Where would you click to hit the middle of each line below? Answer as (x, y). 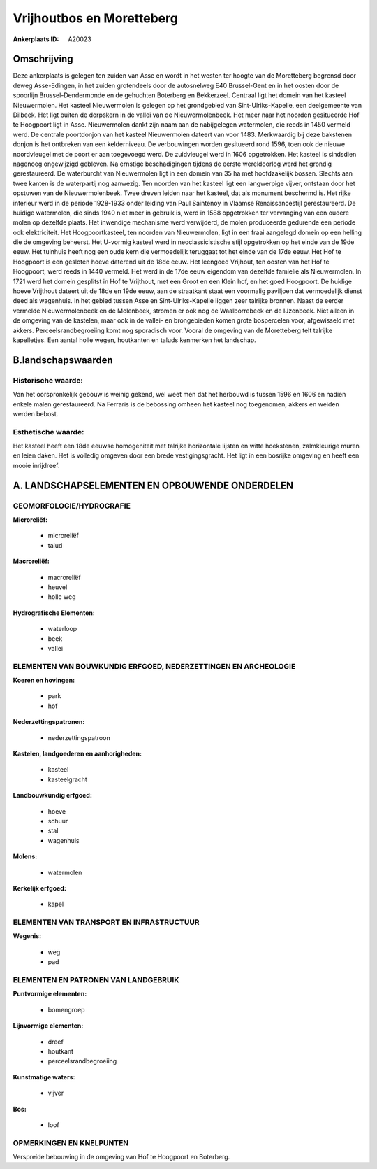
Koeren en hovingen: (44, 680)
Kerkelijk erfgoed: (39, 888)
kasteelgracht (67, 779)
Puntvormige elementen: (50, 994)
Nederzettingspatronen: (49, 722)
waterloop (62, 629)
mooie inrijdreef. (36, 465)
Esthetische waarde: (49, 432)
